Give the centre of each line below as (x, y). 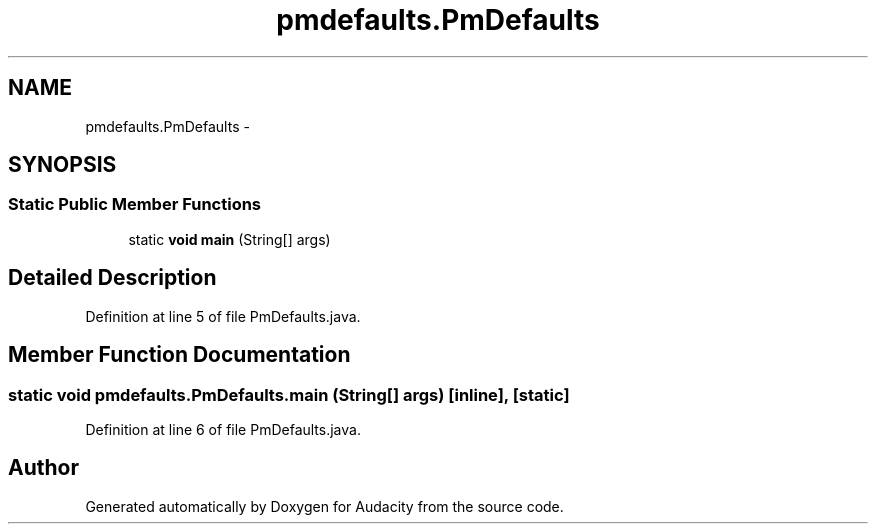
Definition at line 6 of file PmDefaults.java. (223, 429)
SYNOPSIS (62, 165)
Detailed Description (112, 278)
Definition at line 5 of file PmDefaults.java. (223, 316)
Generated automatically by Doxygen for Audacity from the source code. (324, 506)
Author (43, 468)
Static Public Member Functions (135, 204)
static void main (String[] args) (229, 239)
